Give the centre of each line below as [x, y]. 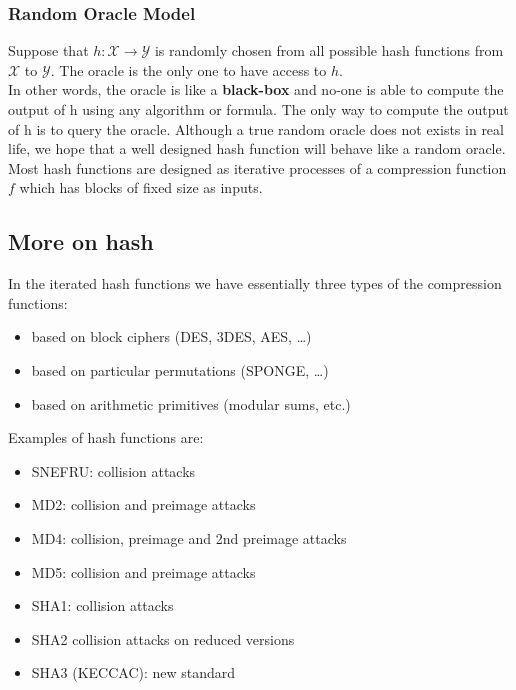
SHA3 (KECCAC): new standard [133, 672]
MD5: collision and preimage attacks [143, 571]
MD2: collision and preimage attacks [143, 504]
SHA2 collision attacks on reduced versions [163, 638]
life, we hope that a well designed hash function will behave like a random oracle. [257, 148]
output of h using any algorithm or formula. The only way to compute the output [258, 109]
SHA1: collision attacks [102, 605]
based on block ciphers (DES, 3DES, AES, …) [171, 336]
